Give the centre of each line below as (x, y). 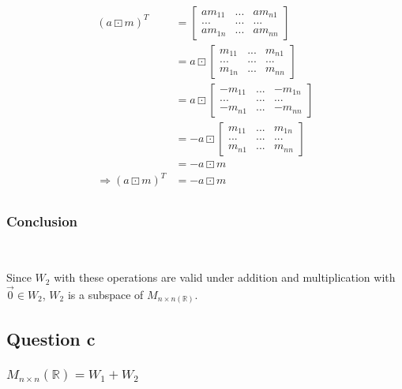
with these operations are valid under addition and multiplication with (225, 277)
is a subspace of (105, 294)
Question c (51, 338)
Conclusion (42, 221)
